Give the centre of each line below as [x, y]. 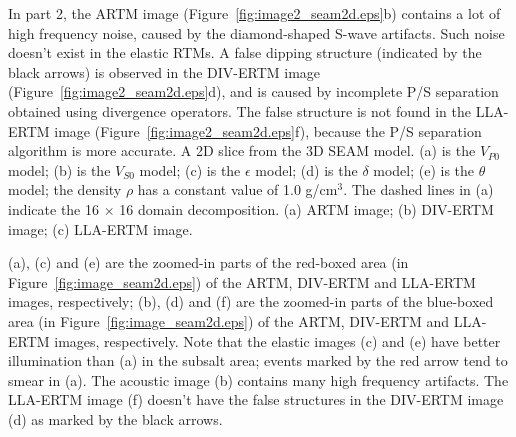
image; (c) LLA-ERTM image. [100, 228]
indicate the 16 [53, 208]
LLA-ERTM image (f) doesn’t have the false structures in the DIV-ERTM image [256, 399]
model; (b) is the [59, 169]
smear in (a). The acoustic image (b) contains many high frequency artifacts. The [258, 379]
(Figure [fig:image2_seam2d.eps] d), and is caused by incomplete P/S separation [253, 91]
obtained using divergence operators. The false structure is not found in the [239, 110]
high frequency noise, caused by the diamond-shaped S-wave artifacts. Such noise [256, 32]
